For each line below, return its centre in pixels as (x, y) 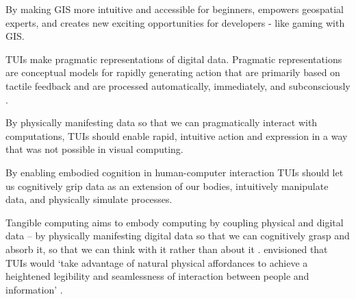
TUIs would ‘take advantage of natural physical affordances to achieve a (157, 262)
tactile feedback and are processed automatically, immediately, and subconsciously (178, 85)
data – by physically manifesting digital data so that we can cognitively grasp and (178, 236)
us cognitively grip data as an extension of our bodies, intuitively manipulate (167, 186)
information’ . (34, 289)
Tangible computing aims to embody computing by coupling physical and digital (175, 222)
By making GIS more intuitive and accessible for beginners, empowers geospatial (175, 9)
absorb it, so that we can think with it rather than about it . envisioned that (167, 249)
